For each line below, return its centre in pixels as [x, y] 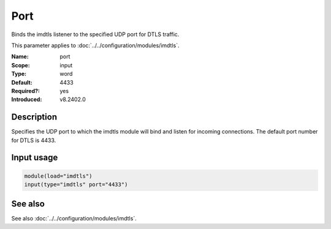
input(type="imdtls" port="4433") [76, 184]
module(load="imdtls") [58, 176]
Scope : [21, 65]
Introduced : [27, 99]
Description [34, 117]
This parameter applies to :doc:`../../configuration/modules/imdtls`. [95, 45]
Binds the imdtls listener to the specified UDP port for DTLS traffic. [95, 34]
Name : [20, 57]
